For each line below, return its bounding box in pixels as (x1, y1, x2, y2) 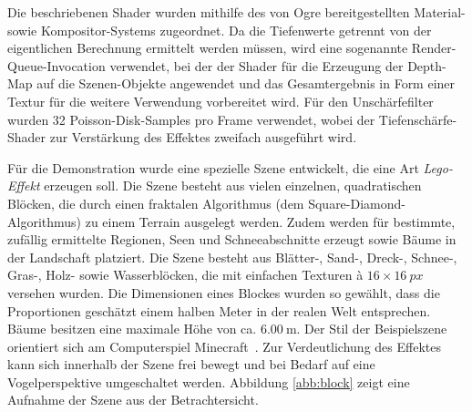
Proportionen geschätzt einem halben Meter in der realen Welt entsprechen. (7, 301, 431, 320)
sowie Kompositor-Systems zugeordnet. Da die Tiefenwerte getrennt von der (7, 20, 432, 39)
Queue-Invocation (7, 56, 106, 75)
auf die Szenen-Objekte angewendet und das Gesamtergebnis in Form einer (36, 74, 456, 93)
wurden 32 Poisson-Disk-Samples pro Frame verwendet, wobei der (7, 109, 375, 129)
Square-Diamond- (308, 193, 405, 212)
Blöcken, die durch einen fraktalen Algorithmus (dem (7, 193, 304, 212)
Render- (411, 38, 457, 57)
